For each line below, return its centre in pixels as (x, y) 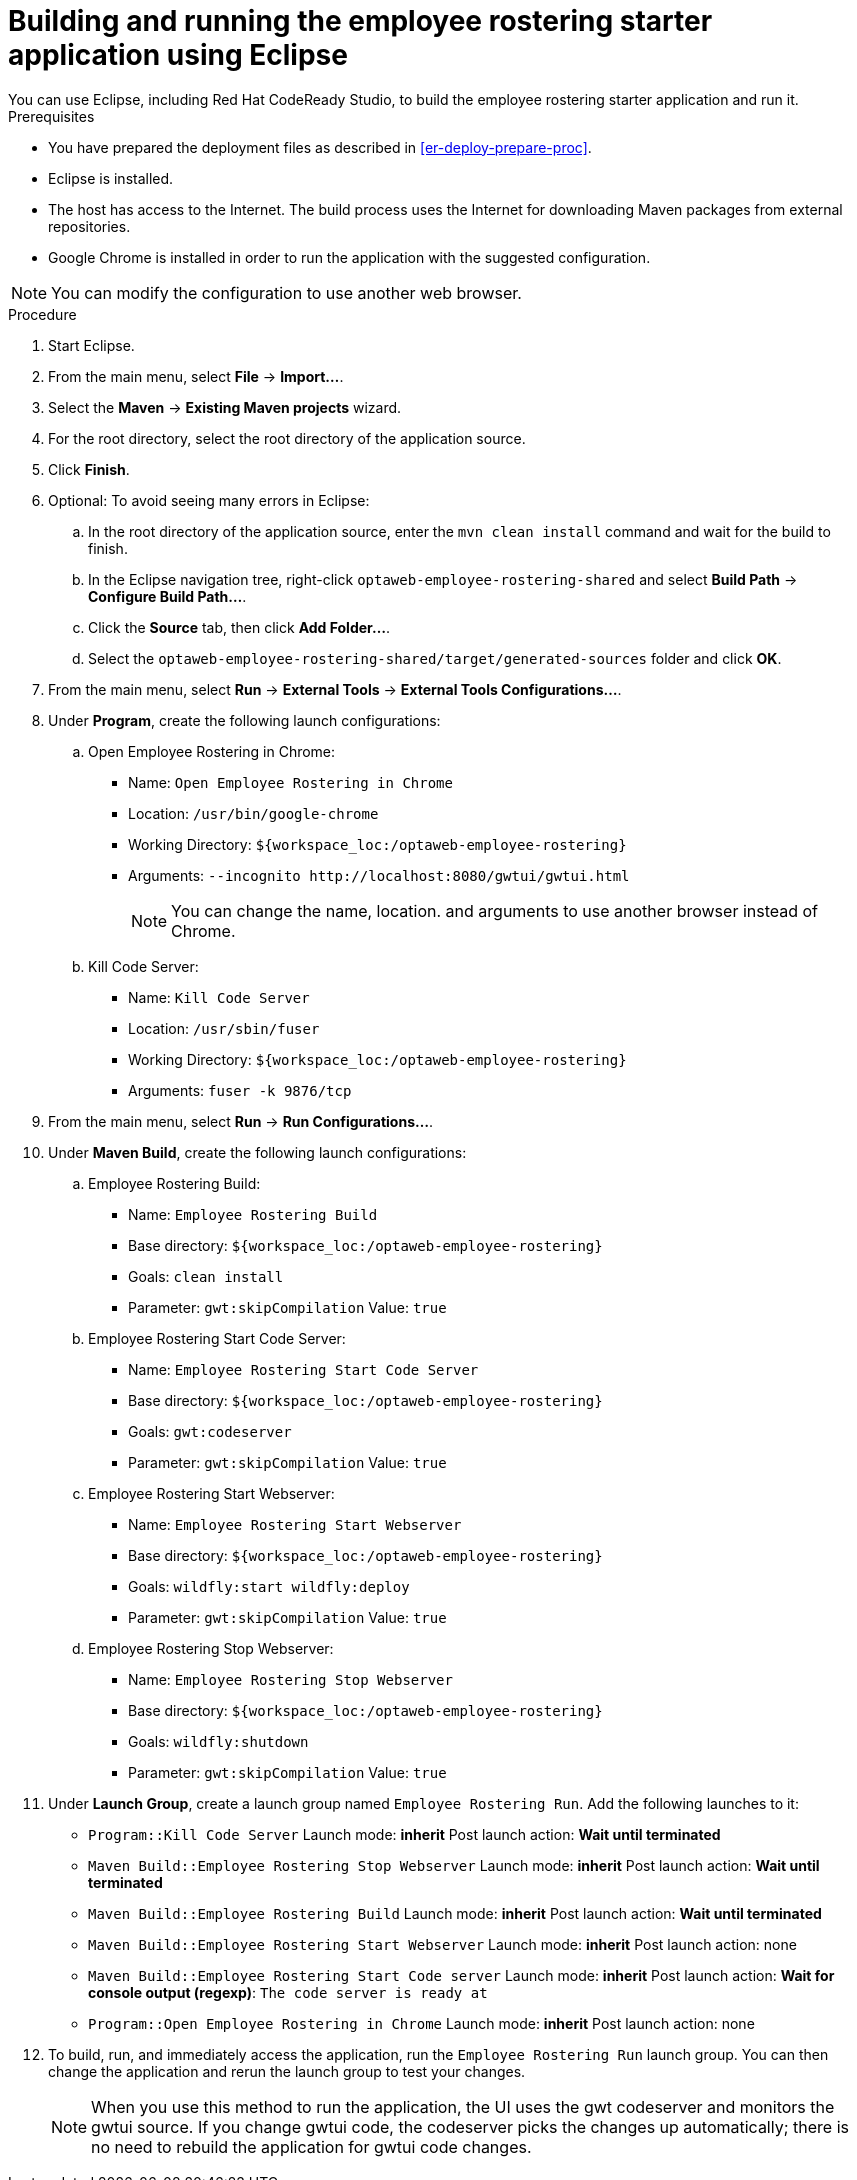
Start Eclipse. (91, 345)
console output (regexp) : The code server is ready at (288, 1992)
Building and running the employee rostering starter (360, 21)
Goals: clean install (206, 1276)
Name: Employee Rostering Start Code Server (303, 1369)
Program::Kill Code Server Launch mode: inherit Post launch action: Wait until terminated (404, 1834)
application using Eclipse (178, 55)
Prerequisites (51, 116)
